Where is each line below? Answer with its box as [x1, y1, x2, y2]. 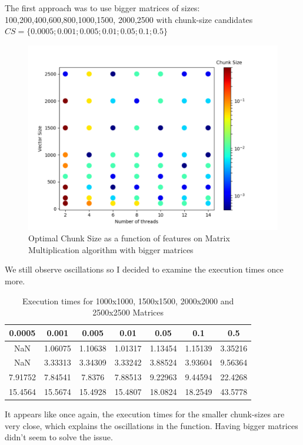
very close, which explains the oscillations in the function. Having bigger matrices [5, 419, 298, 431]
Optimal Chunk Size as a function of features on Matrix [28, 232, 230, 244]
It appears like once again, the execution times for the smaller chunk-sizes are [5, 408, 285, 420]
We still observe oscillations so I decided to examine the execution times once [5, 263, 284, 275]
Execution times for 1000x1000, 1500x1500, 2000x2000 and [22, 294, 234, 307]
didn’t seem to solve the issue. [5, 431, 113, 443]
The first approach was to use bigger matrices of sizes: [5, 2, 200, 14]
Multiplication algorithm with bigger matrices [28, 243, 194, 255]
